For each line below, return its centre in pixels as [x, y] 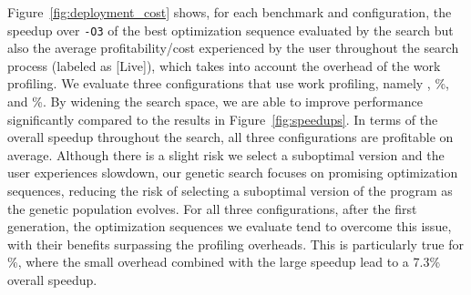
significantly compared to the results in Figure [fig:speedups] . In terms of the [223, 119]
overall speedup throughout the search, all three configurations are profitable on [230, 137]
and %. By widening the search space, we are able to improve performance [215, 102]
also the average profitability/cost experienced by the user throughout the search [233, 48]
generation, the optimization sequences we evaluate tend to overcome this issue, [230, 226]
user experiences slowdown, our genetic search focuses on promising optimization [233, 173]
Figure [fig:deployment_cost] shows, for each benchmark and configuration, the [230, 12]
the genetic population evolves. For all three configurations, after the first [212, 208]
